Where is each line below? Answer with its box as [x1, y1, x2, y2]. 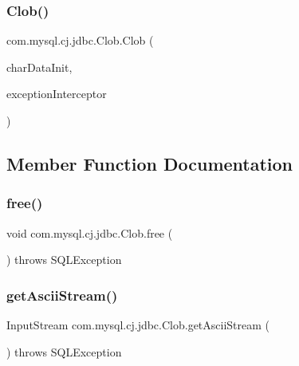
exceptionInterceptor [6, 85, 107, 102]
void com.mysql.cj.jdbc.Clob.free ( [6, 224, 173, 241]
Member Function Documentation [6, 151, 293, 175]
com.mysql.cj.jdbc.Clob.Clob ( [6, 32, 154, 49]
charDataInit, [6, 58, 73, 75]
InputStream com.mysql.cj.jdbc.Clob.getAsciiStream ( [6, 317, 270, 333]
